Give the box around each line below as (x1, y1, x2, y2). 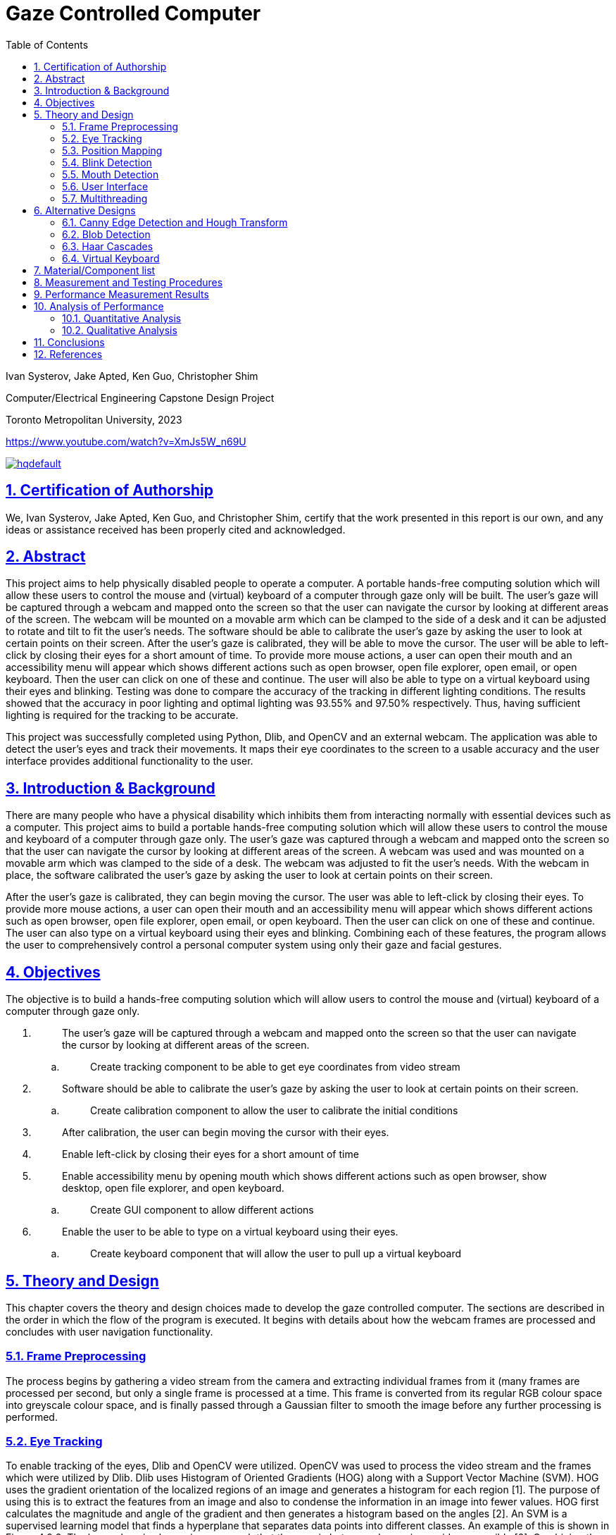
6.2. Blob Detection (62, 228, 151, 240)
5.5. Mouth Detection (62, 168, 159, 180)
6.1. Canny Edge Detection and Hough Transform (62, 216, 288, 228)
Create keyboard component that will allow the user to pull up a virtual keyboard (90, 1247, 461, 1260)
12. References (34, 347, 103, 360)
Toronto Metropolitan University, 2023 (6, 413, 182, 426)
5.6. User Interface (62, 180, 149, 192)
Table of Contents (6, 38, 89, 51)
